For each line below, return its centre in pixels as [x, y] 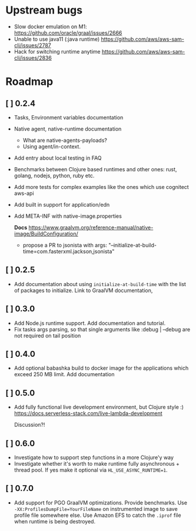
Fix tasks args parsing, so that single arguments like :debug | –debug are [102, 329]
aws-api [24, 193]
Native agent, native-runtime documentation [68, 129]
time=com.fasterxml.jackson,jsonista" [69, 251]
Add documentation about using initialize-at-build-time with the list [100, 284]
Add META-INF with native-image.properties [68, 216]
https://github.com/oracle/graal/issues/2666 [68, 32]
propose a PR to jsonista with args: [65, 245]
